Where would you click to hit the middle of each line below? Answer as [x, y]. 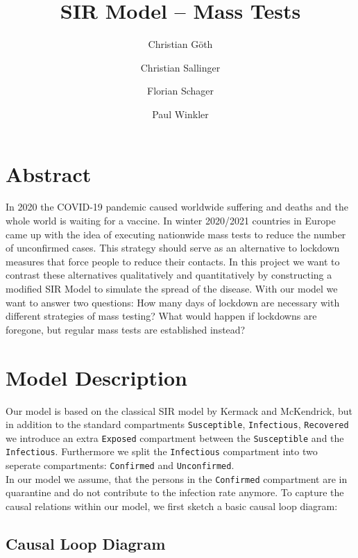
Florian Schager [180, 91]
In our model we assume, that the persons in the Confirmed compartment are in [177, 478]
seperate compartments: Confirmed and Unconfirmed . [120, 465]
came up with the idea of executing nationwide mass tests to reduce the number [176, 234]
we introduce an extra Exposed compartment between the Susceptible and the [175, 437]
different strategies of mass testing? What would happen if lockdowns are [161, 316]
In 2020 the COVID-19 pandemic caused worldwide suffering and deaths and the [177, 207]
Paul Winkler [180, 114]
